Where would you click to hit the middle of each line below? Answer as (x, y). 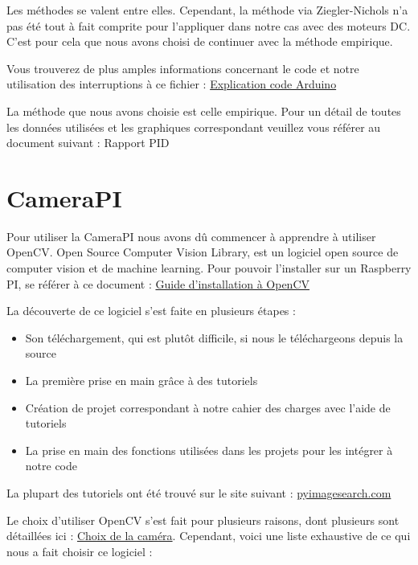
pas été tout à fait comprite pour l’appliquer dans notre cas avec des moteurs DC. (209, 25)
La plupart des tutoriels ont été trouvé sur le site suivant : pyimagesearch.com (199, 493)
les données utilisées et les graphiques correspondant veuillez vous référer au (194, 127)
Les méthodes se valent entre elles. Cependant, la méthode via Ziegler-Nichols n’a (207, 10)
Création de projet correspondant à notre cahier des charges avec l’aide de (208, 407)
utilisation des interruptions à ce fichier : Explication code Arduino (172, 84)
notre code (51, 466)
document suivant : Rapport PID (88, 143)
